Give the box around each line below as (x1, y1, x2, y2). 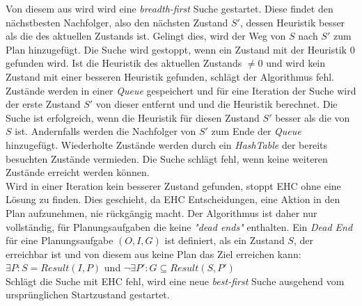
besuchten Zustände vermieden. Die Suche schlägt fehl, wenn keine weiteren (6, 151, 328, 166)
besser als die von (275, 110, 350, 124)
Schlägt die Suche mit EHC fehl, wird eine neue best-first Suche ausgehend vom (6, 273, 345, 288)
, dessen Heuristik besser (239, 15, 345, 29)
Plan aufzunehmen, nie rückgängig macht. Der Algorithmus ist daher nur (6, 205, 317, 220)
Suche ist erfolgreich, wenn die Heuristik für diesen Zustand (6, 110, 260, 124)
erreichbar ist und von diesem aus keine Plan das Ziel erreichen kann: (6, 246, 301, 261)
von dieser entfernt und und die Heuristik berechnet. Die (95, 97, 338, 111)
